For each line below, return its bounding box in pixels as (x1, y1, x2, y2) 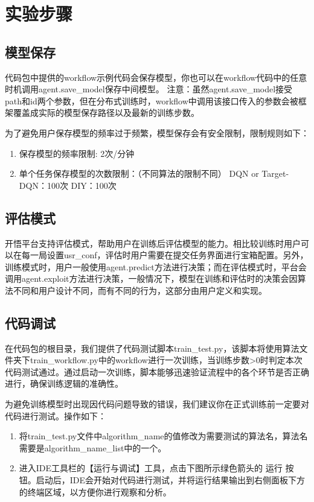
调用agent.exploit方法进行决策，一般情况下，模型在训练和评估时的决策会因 (5, 272, 298, 285)
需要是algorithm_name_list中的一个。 (19, 441, 167, 454)
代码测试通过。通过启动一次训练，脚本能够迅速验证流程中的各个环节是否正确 (5, 365, 309, 378)
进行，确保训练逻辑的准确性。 (5, 377, 123, 390)
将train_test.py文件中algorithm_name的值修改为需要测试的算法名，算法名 (19, 430, 308, 442)
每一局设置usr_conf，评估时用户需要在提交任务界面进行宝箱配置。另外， (21, 249, 309, 261)
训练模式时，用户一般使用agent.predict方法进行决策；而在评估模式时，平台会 (5, 260, 307, 273)
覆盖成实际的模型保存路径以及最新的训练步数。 (13, 106, 199, 119)
